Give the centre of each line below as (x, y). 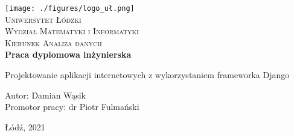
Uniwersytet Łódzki (43, 19)
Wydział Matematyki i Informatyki (72, 31)
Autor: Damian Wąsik (46, 95)
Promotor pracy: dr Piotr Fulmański (72, 107)
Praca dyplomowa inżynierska (68, 54)
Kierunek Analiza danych (53, 42)
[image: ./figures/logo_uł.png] (70, 8)
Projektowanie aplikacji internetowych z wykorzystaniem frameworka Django (147, 75)
